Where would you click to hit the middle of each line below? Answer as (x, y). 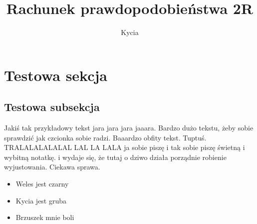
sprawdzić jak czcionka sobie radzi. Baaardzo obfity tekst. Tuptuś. (105, 137)
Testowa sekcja (56, 75)
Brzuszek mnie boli (45, 217)
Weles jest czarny (42, 184)
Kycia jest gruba (41, 200)
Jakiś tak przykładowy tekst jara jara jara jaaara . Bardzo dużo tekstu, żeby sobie (129, 128)
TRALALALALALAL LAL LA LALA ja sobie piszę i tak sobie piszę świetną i (125, 147)
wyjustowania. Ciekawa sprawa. (52, 167)
